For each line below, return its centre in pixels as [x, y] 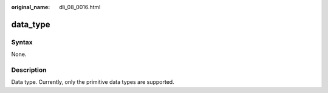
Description [29, 70]
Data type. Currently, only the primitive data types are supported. [93, 82]
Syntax [22, 42]
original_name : [31, 7]
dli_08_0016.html [80, 7]
